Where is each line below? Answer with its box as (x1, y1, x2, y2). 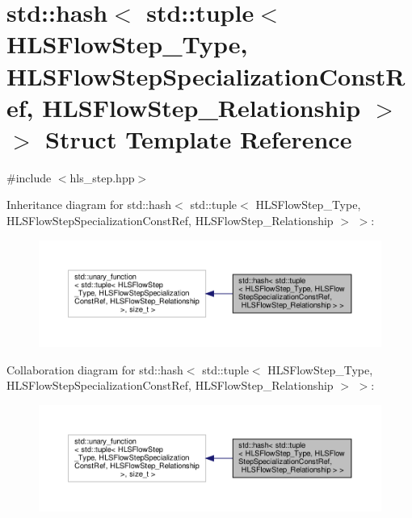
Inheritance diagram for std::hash (6, 196, 172, 213)
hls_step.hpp (69, 169, 135, 186)
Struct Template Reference (45, 122, 352, 155)
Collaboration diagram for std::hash (6, 361, 183, 378)
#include (6, 169, 52, 186)
